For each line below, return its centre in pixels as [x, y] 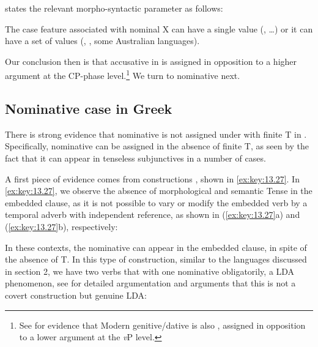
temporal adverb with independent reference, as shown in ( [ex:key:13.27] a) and [153, 215]
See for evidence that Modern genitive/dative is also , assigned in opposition [162, 325]
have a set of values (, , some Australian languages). [102, 41]
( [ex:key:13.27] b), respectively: [61, 226]
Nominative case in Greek [89, 109]
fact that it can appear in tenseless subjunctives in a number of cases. [135, 158]
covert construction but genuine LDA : [76, 295]
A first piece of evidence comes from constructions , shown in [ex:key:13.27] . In [152, 178]
